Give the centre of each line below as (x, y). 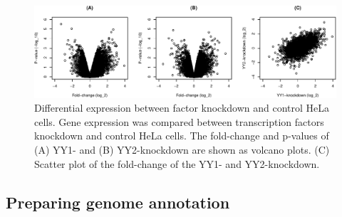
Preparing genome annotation (118, 202)
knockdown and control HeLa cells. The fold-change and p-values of (182, 136)
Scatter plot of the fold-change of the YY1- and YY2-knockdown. (177, 163)
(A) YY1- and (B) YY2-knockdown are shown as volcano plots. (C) (182, 149)
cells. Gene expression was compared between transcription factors (179, 121)
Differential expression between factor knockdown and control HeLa (182, 108)
